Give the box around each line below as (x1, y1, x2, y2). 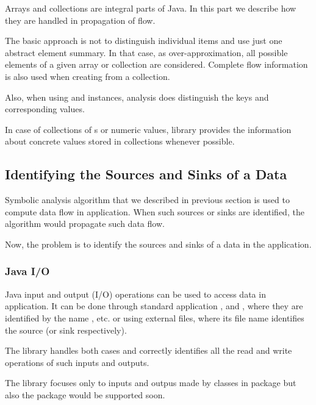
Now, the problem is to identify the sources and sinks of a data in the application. (5, 237, 312, 250)
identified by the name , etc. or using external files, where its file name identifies (5, 311, 304, 324)
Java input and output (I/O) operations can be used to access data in (5, 287, 266, 300)
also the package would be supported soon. (5, 388, 165, 401)
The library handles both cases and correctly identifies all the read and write (5, 344, 292, 357)
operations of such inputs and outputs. (5, 356, 149, 368)
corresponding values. (5, 102, 85, 115)
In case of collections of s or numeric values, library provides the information (5, 123, 292, 135)
